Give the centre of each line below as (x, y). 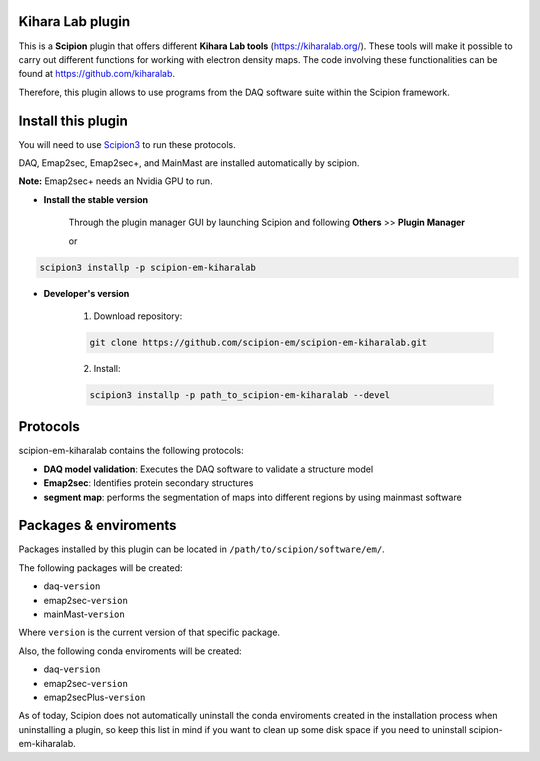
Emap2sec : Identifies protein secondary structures (148, 483)
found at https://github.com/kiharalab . (96, 74)
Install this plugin (73, 120)
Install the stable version (96, 199)
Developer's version (86, 293)
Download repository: (138, 316)
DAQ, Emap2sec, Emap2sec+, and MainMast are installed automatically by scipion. (189, 162)
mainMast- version (84, 614)
